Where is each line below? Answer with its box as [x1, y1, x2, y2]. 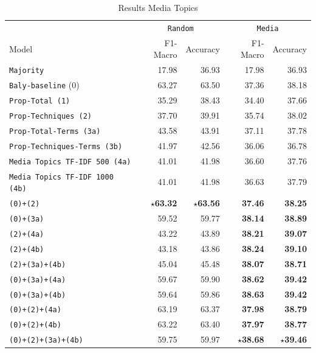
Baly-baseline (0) [9, 79, 80, 91]
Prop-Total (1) [9, 97, 70, 105]
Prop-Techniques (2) [9, 111, 92, 121]
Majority [9, 66, 44, 75]
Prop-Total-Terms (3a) [9, 127, 101, 136]
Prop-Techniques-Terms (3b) [9, 142, 123, 151]
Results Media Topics [118, 1, 198, 13]
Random [167, 24, 194, 33]
